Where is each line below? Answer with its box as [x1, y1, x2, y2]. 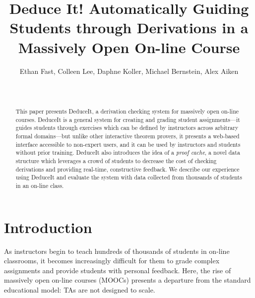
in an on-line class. [15, 181, 64, 189]
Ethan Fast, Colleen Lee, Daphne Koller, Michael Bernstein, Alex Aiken [19, 65, 239, 76]
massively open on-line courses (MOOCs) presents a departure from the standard [4, 275, 251, 285]
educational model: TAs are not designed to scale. [4, 284, 155, 295]
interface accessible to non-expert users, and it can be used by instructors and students [15, 140, 241, 148]
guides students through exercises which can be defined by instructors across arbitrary [15, 123, 239, 132]
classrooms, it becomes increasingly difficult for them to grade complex [4, 255, 220, 266]
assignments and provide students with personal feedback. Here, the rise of [4, 265, 231, 275]
